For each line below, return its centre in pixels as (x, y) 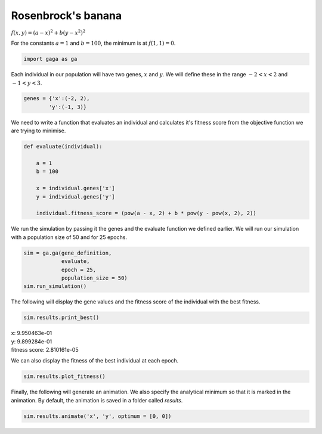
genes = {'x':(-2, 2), (57, 99)
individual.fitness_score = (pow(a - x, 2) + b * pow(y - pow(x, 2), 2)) (146, 213)
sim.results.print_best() (61, 318)
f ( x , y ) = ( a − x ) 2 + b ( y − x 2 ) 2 (48, 32)
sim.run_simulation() (55, 286)
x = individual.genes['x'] (76, 188)
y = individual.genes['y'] (76, 196)
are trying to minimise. (38, 131)
